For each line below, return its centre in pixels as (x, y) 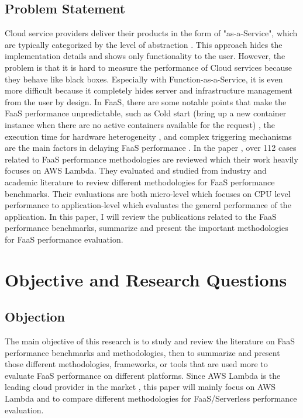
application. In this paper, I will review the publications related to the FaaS (141, 216)
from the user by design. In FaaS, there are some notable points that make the (146, 101)
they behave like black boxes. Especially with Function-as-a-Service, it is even (144, 79)
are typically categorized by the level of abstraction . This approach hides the (144, 44)
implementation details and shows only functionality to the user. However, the (145, 56)
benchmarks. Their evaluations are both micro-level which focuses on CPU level (148, 193)
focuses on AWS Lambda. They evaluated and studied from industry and (136, 170)
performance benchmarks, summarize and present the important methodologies (147, 228)
